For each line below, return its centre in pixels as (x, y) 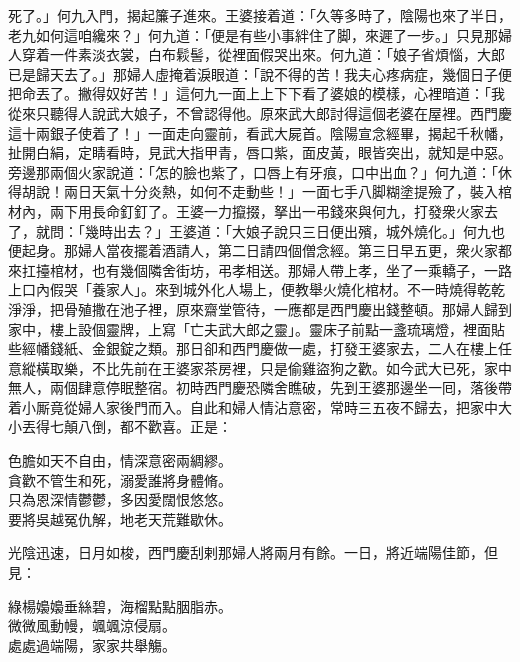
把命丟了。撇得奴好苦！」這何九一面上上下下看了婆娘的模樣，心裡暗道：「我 (256, 93)
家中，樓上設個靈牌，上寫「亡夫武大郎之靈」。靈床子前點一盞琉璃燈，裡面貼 (256, 328)
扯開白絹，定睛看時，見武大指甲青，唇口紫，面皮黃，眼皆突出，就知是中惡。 (260, 152)
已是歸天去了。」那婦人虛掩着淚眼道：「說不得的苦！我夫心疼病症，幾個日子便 (260, 73)
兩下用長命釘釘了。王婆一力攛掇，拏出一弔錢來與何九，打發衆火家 (266, 210)
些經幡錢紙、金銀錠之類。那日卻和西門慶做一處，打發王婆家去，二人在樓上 (253, 348)
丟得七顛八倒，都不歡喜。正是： (126, 426)
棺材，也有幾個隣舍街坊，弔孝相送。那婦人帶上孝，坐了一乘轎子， (266, 269)
